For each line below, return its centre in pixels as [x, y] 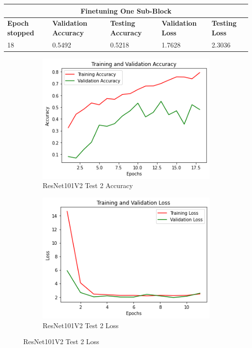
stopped [21, 32]
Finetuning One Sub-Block [126, 10]
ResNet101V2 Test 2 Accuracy [88, 185]
